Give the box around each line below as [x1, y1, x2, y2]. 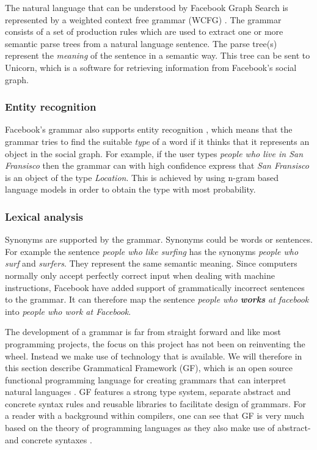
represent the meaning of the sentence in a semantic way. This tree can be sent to [5, 49, 310, 62]
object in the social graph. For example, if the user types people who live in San [5, 147, 304, 160]
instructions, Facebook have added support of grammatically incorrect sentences [5, 281, 305, 293]
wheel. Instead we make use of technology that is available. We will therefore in [5, 349, 302, 362]
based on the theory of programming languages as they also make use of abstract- [5, 421, 311, 434]
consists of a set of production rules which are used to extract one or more [5, 25, 283, 38]
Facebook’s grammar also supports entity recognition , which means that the [5, 123, 293, 136]
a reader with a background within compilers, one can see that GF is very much [5, 409, 304, 422]
